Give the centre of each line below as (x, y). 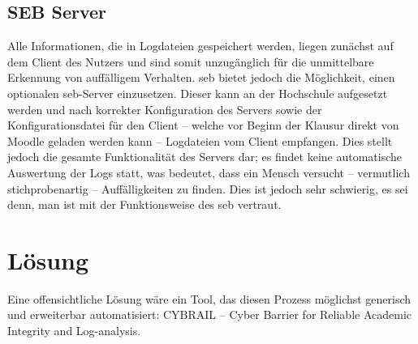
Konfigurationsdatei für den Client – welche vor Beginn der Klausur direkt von (203, 125)
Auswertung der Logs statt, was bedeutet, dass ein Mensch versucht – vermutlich (209, 172)
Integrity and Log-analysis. (74, 331)
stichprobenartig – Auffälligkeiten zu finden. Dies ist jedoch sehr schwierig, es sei (208, 188)
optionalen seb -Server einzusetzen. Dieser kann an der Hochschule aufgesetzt (198, 93)
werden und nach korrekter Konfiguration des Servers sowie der (165, 109)
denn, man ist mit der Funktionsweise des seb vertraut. (144, 204)
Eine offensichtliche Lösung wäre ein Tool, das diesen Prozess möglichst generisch (209, 298)
